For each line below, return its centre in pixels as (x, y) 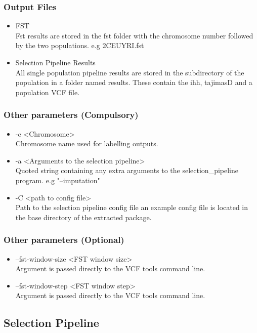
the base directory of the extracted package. (83, 217)
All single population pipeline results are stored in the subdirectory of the (130, 72)
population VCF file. (48, 92)
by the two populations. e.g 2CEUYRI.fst (80, 45)
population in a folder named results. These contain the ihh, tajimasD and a (134, 82)
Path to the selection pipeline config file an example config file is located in (132, 207)
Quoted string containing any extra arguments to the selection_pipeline (127, 170)
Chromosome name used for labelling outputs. (87, 143)
